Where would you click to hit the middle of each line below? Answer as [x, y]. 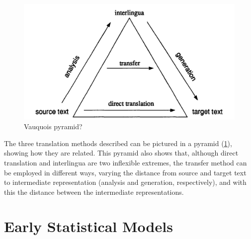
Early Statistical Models [88, 226]
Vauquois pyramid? [53, 126]
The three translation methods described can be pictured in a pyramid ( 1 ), [118, 143]
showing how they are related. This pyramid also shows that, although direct [121, 153]
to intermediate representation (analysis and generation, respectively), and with [125, 182]
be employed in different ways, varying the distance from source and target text [125, 172]
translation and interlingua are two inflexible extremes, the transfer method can [125, 163]
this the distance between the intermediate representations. [94, 192]
